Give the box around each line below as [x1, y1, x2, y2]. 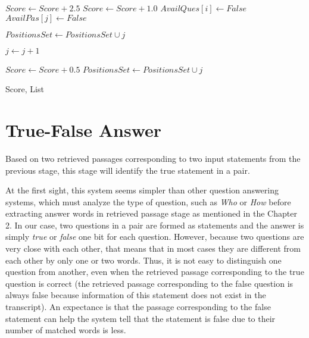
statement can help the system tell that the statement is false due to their [5, 312, 276, 324]
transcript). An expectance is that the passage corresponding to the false [5, 301, 271, 313]
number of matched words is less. [5, 324, 126, 336]
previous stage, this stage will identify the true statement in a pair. [5, 164, 250, 176]
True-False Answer [5, 117, 162, 142]
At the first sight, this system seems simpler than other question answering [5, 184, 279, 196]
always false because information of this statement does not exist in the [5, 289, 266, 301]
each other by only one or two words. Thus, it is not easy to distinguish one [5, 253, 282, 266]
